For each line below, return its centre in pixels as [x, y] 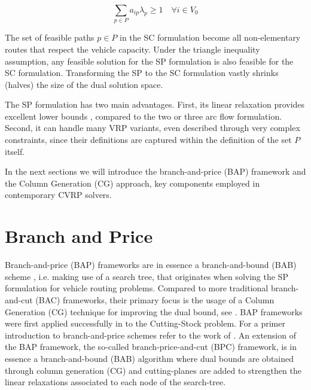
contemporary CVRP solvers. [58, 195]
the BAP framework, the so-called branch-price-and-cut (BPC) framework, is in [151, 347]
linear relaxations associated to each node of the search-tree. [115, 382]
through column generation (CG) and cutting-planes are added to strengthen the [153, 370]
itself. [15, 151]
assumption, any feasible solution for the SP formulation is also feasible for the [149, 61]
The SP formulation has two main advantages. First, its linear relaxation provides [155, 104]
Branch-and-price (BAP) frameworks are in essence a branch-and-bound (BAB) [151, 265]
